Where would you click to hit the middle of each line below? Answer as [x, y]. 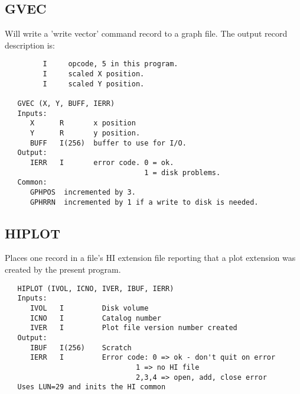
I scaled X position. [94, 74]
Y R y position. [85, 133]
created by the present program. [63, 269]
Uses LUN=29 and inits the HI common [92, 387]
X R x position [83, 123]
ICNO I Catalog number [95, 318]
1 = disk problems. [182, 172]
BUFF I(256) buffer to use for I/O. [108, 143]
